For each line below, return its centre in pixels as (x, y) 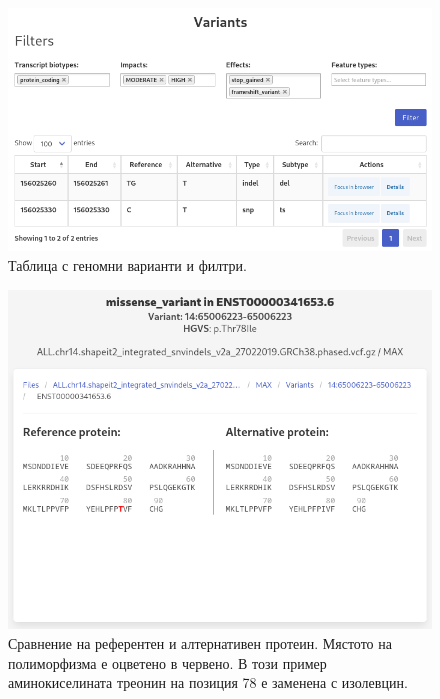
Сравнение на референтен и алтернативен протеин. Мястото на (200, 643)
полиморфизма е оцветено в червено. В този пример (167, 662)
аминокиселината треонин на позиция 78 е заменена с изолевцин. (208, 682)
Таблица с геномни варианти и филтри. (127, 264)
